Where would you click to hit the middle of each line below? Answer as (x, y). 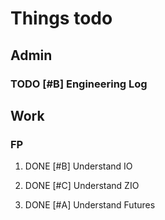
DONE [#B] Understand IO (78, 166)
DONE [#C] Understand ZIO (82, 186)
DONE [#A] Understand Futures (90, 205)
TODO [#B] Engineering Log (79, 84)
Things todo (61, 18)
